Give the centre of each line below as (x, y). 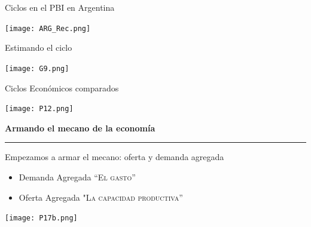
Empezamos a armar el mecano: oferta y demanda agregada (115, 157)
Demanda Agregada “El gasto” (77, 177)
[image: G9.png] (37, 68)
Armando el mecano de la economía (80, 128)
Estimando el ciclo (39, 47)
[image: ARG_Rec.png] (48, 28)
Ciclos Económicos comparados (62, 88)
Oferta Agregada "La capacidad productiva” (101, 197)
